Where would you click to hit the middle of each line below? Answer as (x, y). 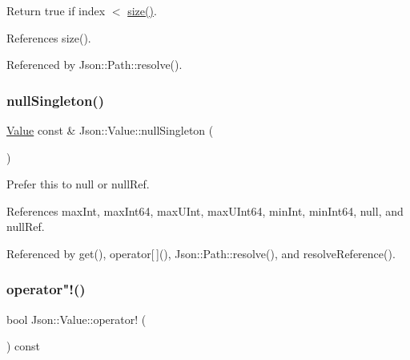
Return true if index (56, 10)
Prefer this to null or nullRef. (78, 184)
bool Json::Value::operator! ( (76, 319)
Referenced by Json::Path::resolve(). (94, 65)
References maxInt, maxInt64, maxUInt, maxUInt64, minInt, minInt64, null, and (205, 210)
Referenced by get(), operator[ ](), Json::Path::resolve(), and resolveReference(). (201, 253)
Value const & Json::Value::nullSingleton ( (110, 130)
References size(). (49, 37)
